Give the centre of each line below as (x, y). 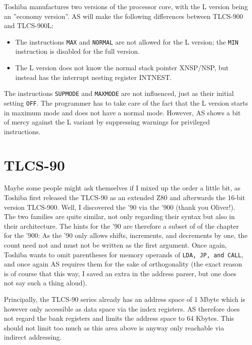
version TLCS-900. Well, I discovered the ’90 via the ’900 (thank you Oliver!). (120, 207)
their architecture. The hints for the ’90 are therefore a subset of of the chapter (121, 226)
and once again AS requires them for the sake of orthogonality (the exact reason (123, 264)
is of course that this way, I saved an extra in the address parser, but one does (120, 273)
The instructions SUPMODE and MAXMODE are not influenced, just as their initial (119, 93)
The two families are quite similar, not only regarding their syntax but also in (119, 216)
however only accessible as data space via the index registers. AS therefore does (122, 308)
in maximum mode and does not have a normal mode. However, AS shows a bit (122, 112)
